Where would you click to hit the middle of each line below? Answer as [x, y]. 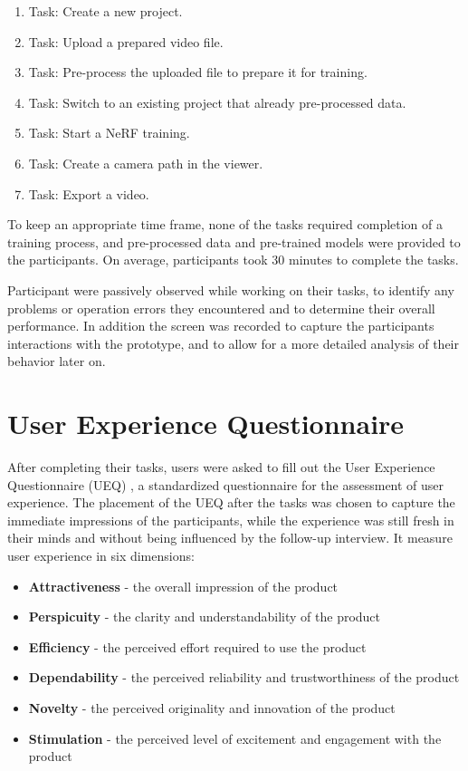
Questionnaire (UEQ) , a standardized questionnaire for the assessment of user [226, 484]
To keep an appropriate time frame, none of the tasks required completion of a [225, 224]
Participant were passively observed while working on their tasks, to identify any [231, 289]
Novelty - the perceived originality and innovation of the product [212, 707]
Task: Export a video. [89, 193]
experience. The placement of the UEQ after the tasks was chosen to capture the [231, 502]
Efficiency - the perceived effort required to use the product [197, 646]
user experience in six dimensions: [101, 555]
